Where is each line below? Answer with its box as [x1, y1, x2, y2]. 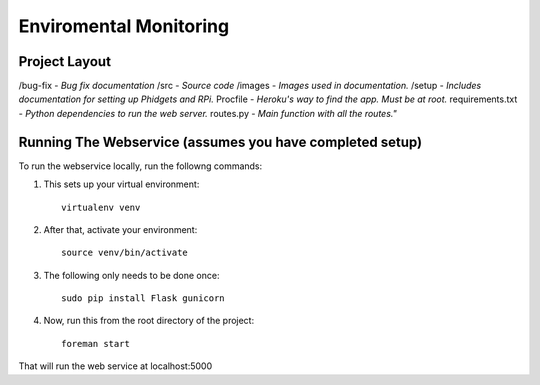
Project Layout [18, 53, 112, 70]
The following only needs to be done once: [43, 269, 220, 281]
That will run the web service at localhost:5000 [18, 360, 213, 372]
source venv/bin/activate [61, 247, 189, 259]
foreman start [61, 338, 130, 349]
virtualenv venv [61, 201, 141, 213]
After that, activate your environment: [43, 223, 198, 235]
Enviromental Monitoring [18, 15, 230, 37]
